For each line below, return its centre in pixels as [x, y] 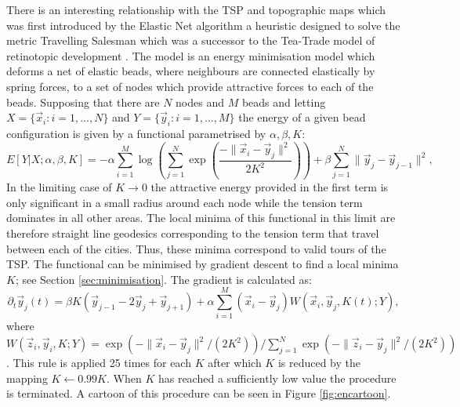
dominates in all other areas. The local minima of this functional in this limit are [201, 218]
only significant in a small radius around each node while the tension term [185, 202]
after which [235, 363]
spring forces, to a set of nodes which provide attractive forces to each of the [190, 86]
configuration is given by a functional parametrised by [136, 133]
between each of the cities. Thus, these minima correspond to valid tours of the [196, 248]
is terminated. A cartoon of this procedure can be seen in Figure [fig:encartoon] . [199, 393]
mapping [27, 378]
